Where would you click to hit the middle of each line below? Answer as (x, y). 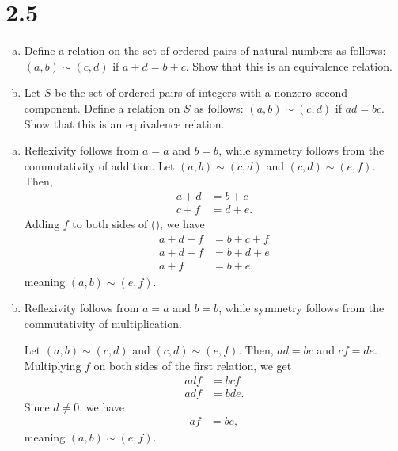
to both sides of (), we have (138, 223)
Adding (42, 223)
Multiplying (53, 365)
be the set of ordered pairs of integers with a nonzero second (201, 92)
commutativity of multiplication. (103, 323)
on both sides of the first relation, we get (193, 365)
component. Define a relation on (102, 107)
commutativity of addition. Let (99, 165)
